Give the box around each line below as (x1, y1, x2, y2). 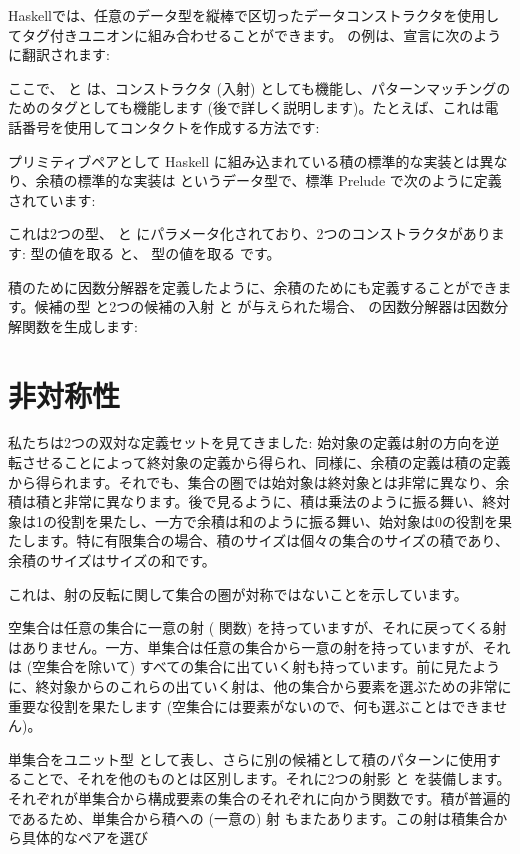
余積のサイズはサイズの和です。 (8, 550, 216, 570)
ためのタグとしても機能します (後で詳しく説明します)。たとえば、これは (8, 97, 485, 118)
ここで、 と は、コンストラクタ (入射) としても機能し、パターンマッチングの (8, 77, 511, 98)
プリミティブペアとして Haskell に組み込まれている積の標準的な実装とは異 (8, 150, 494, 171)
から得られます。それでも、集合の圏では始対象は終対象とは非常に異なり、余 (8, 471, 510, 492)
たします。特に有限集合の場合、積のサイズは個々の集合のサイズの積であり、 (8, 530, 510, 551)
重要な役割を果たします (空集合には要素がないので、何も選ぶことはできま (8, 695, 494, 716)
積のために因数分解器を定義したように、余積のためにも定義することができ (8, 276, 498, 297)
